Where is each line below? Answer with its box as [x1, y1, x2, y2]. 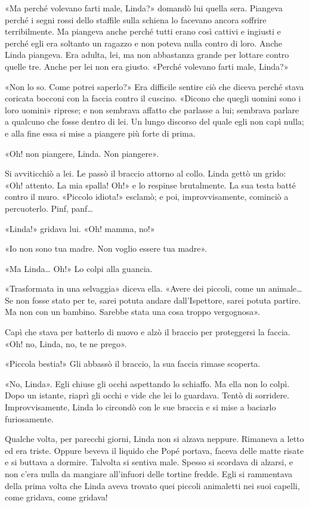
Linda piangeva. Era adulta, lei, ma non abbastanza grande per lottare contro [5, 48, 289, 61]
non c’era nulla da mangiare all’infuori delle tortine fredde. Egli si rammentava [5, 468, 292, 480]
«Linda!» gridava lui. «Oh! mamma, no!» [5, 222, 155, 234]
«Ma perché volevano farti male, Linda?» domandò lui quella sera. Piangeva [5, 2, 283, 14]
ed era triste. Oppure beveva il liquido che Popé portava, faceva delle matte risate [5, 444, 304, 456]
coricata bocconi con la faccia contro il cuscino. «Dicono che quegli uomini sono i [5, 92, 301, 104]
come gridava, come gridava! [5, 491, 108, 503]
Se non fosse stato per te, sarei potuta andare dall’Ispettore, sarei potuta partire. [5, 293, 301, 306]
